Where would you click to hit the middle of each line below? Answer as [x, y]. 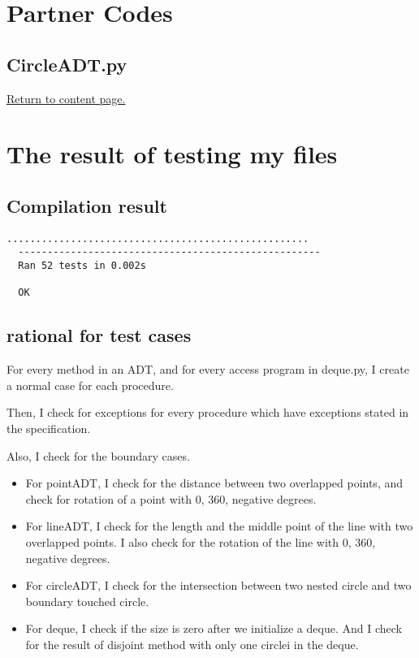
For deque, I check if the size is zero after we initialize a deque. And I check [214, 628]
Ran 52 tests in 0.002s [82, 266]
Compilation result [87, 205]
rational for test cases [99, 335]
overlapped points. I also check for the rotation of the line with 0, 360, [201, 541]
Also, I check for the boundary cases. [98, 455]
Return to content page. [66, 98]
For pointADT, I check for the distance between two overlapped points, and [214, 483]
